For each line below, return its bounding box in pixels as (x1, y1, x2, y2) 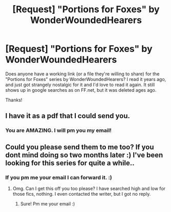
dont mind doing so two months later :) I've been (5, 150, 163, 159)
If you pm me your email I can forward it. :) (5, 174, 113, 181)
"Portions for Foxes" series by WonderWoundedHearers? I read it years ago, (5, 76, 166, 82)
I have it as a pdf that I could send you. (5, 112, 131, 120)
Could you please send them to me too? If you (5, 143, 155, 151)
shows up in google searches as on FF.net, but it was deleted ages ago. (5, 87, 157, 93)
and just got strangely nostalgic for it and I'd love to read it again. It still (5, 82, 155, 88)
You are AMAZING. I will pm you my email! (5, 127, 112, 134)
